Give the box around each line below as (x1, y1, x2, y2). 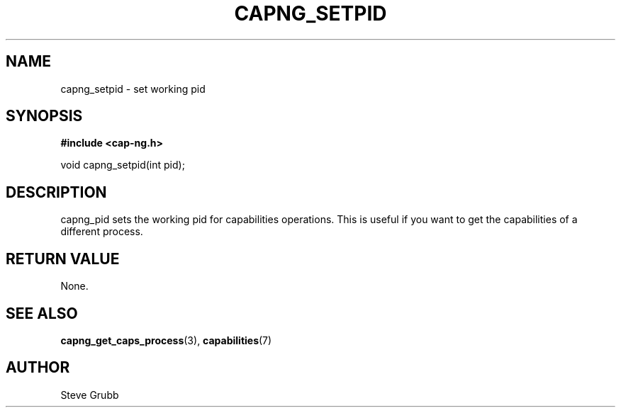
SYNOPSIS (6, 107, 83, 125)
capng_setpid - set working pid (60, 82, 206, 95)
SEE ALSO (6, 304, 78, 322)
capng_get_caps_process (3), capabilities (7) (60, 334, 272, 346)
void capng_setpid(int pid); (60, 159, 185, 171)
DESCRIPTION (6, 183, 107, 201)
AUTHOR (6, 358, 70, 377)
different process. (60, 225, 143, 238)
